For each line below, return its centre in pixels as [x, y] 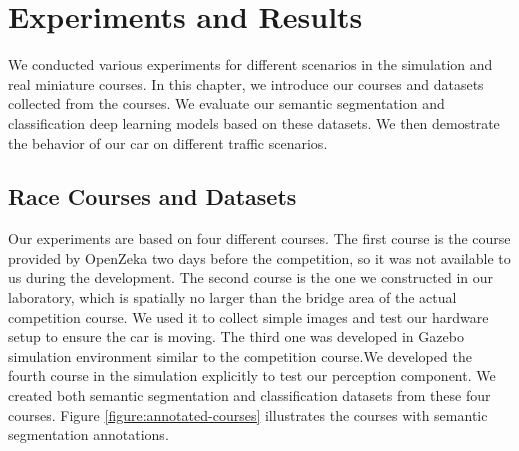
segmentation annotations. [88, 434]
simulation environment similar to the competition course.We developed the [240, 355]
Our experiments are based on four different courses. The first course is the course [259, 238]
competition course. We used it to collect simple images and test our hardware [248, 316]
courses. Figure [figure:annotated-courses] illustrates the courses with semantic [248, 414]
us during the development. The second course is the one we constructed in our [251, 277]
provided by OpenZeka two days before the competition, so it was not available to [259, 257]
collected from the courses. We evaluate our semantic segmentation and [226, 103]
